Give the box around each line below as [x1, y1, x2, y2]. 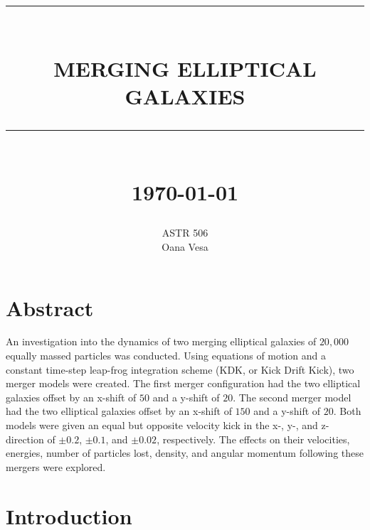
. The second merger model [233, 389, 351, 404]
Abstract [6, 293, 94, 322]
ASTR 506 [162, 225, 208, 240]
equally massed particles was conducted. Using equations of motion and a [6, 348, 327, 363]
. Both [333, 404, 361, 418]
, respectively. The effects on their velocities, [157, 431, 350, 446]
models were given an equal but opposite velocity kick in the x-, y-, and [6, 418, 318, 432]
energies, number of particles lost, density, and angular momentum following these [6, 445, 364, 460]
